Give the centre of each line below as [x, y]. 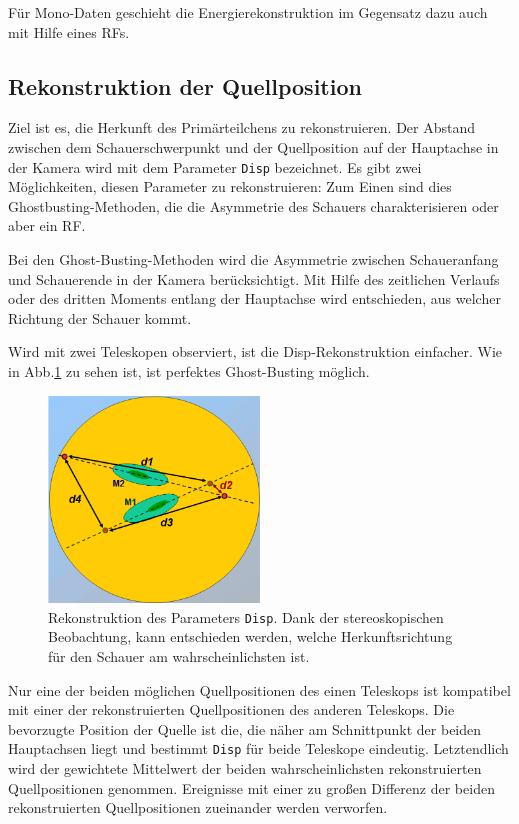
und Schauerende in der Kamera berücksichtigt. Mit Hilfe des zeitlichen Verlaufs [254, 278]
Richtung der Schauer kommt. [100, 317]
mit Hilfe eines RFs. [69, 31]
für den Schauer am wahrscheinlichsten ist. [179, 655]
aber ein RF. [47, 225]
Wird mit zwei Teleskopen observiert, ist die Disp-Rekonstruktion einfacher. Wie [255, 351]
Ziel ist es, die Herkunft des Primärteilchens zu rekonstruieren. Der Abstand [242, 127]
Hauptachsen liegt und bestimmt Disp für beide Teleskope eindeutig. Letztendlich [258, 748]
